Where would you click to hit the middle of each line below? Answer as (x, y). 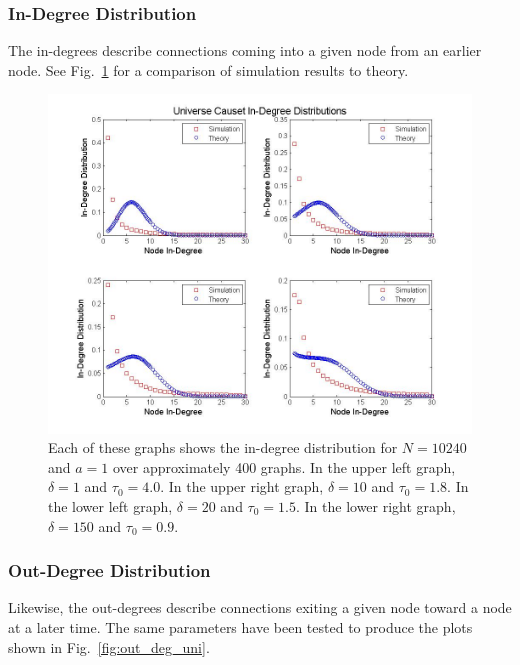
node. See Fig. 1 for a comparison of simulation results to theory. (208, 69)
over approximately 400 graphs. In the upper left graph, (284, 466)
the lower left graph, (110, 505)
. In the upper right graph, (242, 486)
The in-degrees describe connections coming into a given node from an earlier (245, 50)
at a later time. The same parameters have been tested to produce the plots (240, 626)
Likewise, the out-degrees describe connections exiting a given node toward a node (260, 607)
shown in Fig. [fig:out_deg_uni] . (109, 646)
